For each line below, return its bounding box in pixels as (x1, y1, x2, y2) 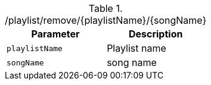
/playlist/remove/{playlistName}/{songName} (5, 14, 207, 26)
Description (128, 28, 183, 40)
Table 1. (88, 2, 123, 14)
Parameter (31, 28, 80, 40)
